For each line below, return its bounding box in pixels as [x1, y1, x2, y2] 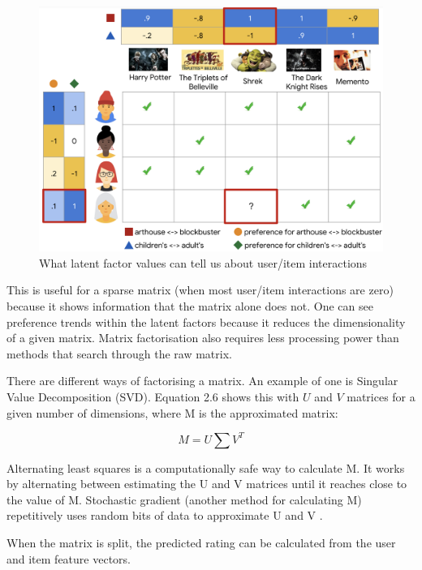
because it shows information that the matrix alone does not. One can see [6, 298, 373, 315]
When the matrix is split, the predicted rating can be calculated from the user [6, 534, 396, 551]
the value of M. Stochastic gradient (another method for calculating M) [6, 491, 362, 508]
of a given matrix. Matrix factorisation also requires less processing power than [6, 329, 399, 346]
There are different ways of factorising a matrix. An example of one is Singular [6, 372, 398, 389]
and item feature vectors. [6, 550, 131, 567]
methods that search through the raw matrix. [6, 345, 232, 362]
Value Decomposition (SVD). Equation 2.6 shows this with [6, 388, 299, 405]
